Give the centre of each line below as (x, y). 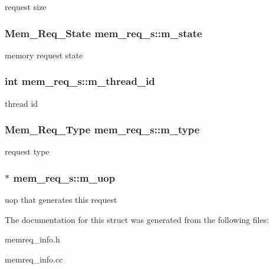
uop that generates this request (61, 200)
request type (27, 151)
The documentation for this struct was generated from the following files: (137, 219)
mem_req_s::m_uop (64, 177)
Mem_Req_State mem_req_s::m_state (103, 33)
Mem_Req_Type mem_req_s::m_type (102, 129)
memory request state (44, 55)
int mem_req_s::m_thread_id (80, 81)
